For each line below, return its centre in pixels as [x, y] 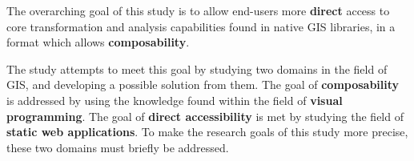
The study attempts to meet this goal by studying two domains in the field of [197, 68]
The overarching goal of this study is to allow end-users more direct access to [198, 10]
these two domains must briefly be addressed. [118, 147]
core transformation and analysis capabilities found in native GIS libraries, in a [201, 26]
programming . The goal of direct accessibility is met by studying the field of [205, 116]
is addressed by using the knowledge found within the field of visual [175, 100]
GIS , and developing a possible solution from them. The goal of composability [203, 85]
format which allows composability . [98, 42]
